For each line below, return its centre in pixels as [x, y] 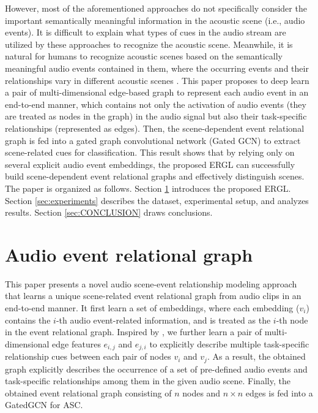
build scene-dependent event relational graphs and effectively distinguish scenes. [155, 176]
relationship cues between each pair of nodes [88, 356]
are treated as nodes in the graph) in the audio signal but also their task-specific [156, 116]
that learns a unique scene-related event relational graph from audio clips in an [153, 296]
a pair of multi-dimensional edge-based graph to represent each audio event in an [157, 92]
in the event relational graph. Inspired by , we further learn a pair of [134, 332]
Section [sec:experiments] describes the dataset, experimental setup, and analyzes [157, 200]
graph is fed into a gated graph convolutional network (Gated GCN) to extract [153, 140]
